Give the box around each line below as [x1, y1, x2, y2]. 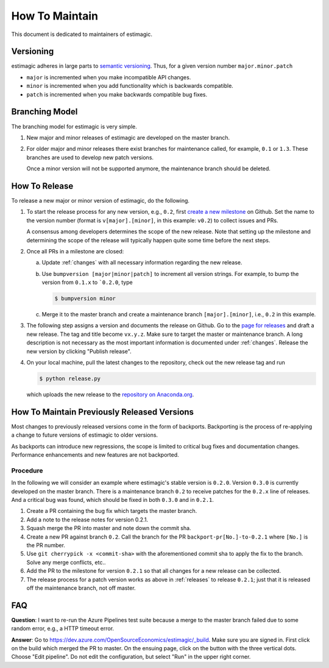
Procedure [11, 466, 43, 474]
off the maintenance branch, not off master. [26, 584, 136, 592]
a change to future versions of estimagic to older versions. [11, 431, 158, 439]
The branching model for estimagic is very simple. [11, 123, 137, 130]
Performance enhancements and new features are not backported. [11, 451, 179, 459]
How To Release [11, 181, 74, 191]
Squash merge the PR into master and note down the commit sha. [26, 525, 191, 532]
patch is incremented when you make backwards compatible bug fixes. [26, 90, 208, 98]
